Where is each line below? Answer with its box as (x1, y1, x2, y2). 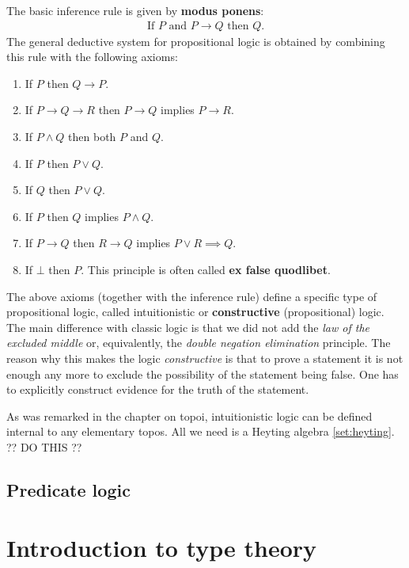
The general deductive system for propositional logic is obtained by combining (6, 32, 385, 49)
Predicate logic (6, 477, 131, 501)
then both (68, 128, 116, 144)
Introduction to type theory (6, 532, 317, 564)
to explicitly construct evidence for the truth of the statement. (6, 381, 309, 398)
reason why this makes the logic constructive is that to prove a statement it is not (6, 349, 403, 366)
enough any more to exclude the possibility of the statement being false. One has (6, 365, 399, 382)
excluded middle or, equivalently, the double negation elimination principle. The (6, 334, 391, 351)
